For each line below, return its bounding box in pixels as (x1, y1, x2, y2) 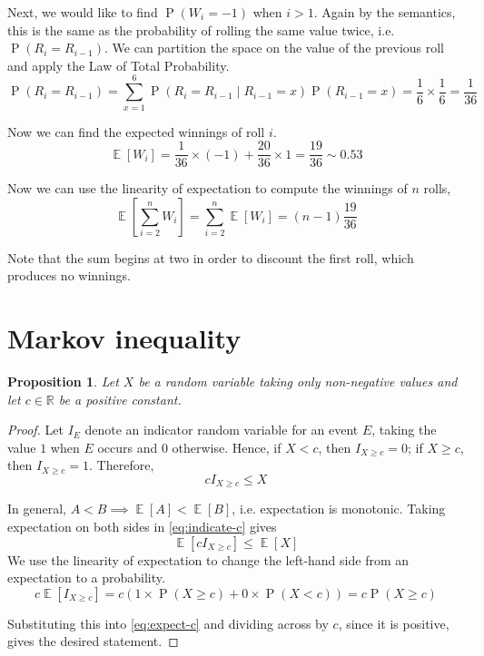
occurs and (97, 437, 158, 456)
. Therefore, (89, 455, 154, 475)
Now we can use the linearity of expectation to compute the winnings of (7, 179, 408, 198)
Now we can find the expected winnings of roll (7, 122, 265, 141)
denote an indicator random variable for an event (84, 420, 359, 439)
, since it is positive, (338, 613, 449, 632)
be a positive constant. (58, 389, 182, 408)
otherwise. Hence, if (172, 437, 282, 456)
